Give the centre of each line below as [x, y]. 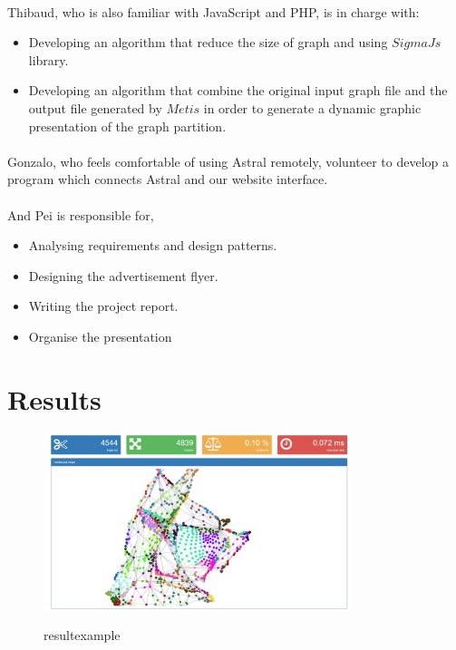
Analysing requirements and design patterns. [153, 245]
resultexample [82, 635]
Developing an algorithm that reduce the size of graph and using [208, 42]
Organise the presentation [100, 336]
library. [49, 59]
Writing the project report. [103, 306]
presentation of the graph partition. [127, 126]
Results [54, 398]
